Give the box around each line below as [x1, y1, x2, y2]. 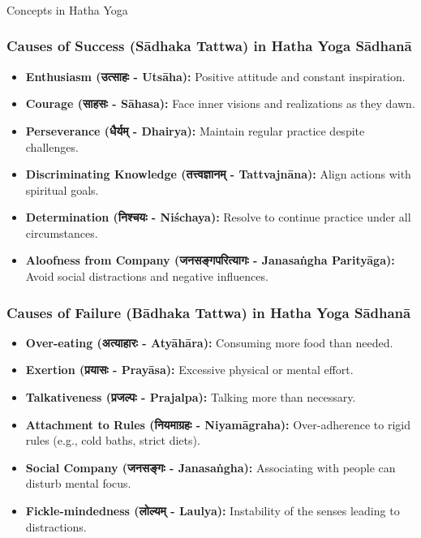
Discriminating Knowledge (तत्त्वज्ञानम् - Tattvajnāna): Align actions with [25, 166, 411, 183]
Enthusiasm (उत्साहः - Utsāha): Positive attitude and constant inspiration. [25, 67, 406, 84]
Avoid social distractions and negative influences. [25, 268, 268, 285]
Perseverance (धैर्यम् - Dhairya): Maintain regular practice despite [25, 122, 365, 139]
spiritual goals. [25, 181, 99, 198]
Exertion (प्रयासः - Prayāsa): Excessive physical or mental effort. [25, 361, 354, 378]
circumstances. [25, 224, 98, 241]
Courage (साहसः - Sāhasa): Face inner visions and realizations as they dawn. [25, 95, 415, 112]
